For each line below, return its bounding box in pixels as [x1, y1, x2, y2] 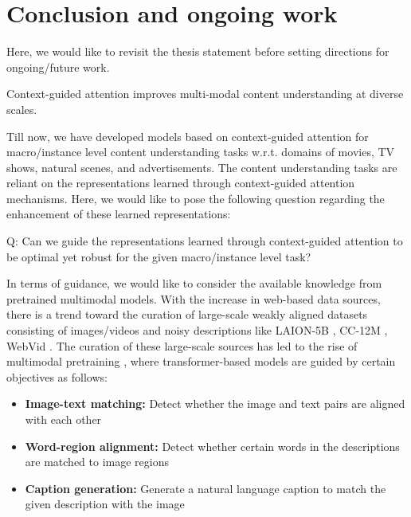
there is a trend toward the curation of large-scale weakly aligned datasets [6, 306, 368, 323]
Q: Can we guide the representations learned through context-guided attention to [6, 233, 403, 249]
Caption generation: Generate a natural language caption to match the [25, 480, 386, 496]
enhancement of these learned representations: [6, 206, 231, 222]
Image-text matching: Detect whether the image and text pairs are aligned [25, 395, 405, 412]
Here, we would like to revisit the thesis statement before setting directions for [6, 43, 389, 60]
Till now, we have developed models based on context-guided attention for [6, 127, 369, 144]
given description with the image [25, 495, 185, 512]
